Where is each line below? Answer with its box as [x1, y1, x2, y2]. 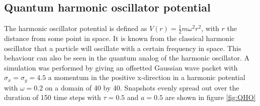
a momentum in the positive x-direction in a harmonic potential [48, 72, 245, 82]
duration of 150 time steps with [4, 92, 101, 102]
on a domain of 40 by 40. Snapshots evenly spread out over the [45, 82, 239, 92]
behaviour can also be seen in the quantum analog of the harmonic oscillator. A [4, 52, 250, 63]
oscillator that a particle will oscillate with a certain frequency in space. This [4, 42, 241, 53]
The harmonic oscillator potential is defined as [4, 23, 147, 33]
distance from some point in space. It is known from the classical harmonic [4, 33, 235, 43]
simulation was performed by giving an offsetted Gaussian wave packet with [4, 62, 238, 72]
